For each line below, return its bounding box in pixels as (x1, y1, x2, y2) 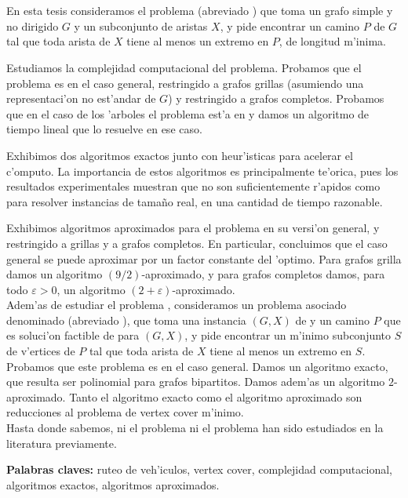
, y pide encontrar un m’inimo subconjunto (184, 327, 392, 344)
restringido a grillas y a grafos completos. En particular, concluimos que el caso (6, 234, 388, 251)
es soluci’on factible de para (6, 327, 140, 344)
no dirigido (6, 17, 59, 34)
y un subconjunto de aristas (74, 17, 208, 34)
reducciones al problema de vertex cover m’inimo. (6, 404, 244, 420)
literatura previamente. (6, 434, 117, 451)
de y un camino (295, 311, 370, 328)
